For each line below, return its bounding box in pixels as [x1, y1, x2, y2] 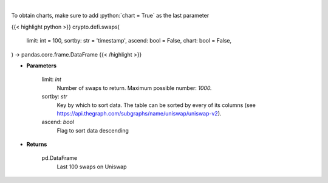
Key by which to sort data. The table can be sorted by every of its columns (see [56, 101, 256, 109]
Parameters [26, 61, 57, 69]
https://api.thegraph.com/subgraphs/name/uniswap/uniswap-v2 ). [56, 109, 222, 117]
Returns [26, 140, 47, 148]
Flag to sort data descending [56, 126, 129, 134]
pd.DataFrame [41, 154, 78, 162]
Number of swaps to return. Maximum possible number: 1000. [56, 84, 212, 91]
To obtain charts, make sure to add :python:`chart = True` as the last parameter [11, 12, 210, 19]
